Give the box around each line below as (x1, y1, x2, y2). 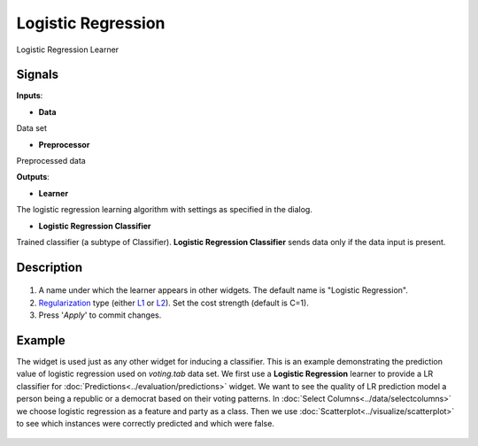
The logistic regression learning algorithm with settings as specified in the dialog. (16, 204, 313, 215)
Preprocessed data (16, 156, 86, 166)
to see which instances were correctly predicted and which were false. (16, 419, 274, 429)
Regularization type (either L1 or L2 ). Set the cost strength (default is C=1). (38, 297, 309, 308)
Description (16, 259, 83, 274)
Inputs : (16, 90, 43, 101)
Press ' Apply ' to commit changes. (38, 310, 162, 320)
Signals (16, 67, 59, 82)
